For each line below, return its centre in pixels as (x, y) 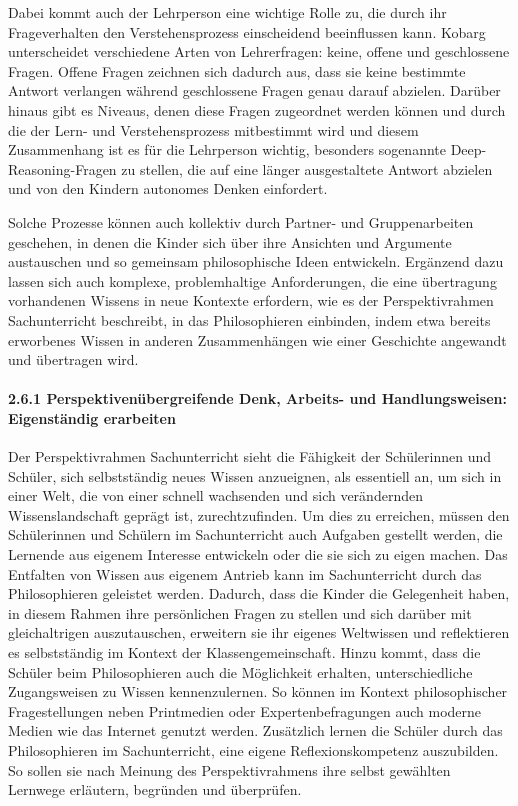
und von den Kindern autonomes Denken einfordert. (168, 188)
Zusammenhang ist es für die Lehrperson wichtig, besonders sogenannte (227, 149)
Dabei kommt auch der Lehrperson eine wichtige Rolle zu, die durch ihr (227, 12)
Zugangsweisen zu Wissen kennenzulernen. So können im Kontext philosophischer (258, 691)
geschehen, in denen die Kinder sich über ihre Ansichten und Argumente (230, 241)
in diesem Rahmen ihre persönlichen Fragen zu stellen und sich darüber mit (240, 612)
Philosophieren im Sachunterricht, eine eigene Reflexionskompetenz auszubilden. (253, 749)
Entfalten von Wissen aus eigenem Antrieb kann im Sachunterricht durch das (245, 573)
